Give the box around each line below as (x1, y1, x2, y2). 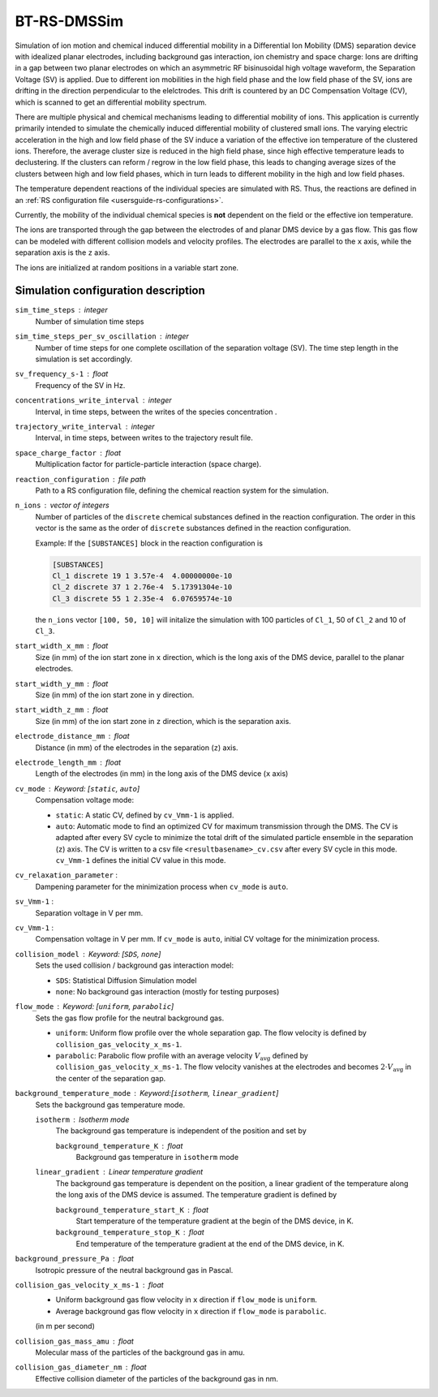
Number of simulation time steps (35, 317, 144, 326)
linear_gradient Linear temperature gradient (35, 1167, 204, 1177)
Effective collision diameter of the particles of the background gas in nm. (35, 1373, 279, 1383)
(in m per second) (35, 1322, 95, 1331)
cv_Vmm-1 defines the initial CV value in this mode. (55, 856, 226, 865)
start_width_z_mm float (15, 705, 109, 714)
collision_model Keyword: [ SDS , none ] (15, 949, 161, 959)
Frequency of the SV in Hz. (35, 380, 126, 390)
